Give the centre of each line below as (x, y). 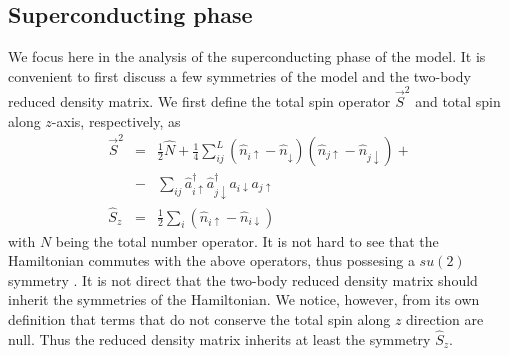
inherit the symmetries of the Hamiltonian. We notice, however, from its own (244, 299)
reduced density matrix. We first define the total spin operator (199, 101)
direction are (445, 318)
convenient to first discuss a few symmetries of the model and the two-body (239, 75)
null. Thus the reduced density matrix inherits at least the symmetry (219, 338)
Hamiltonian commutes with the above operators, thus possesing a (211, 260)
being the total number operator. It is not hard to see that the (247, 240)
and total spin (458, 101)
